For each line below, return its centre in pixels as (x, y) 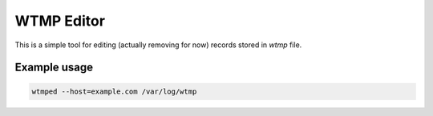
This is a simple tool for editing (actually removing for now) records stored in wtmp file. (158, 45)
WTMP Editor (60, 21)
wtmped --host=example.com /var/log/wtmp (114, 91)
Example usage (54, 68)
